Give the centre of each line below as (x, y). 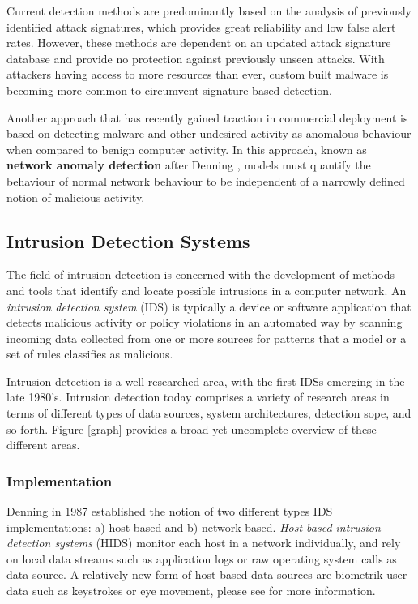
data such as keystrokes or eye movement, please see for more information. (191, 591)
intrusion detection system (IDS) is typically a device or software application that (209, 306)
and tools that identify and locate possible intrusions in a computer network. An (207, 290)
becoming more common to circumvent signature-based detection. (169, 90)
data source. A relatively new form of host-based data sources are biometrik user (207, 574)
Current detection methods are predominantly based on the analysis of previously (209, 11)
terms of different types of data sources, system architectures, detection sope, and (209, 413)
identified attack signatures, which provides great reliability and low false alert (201, 26)
